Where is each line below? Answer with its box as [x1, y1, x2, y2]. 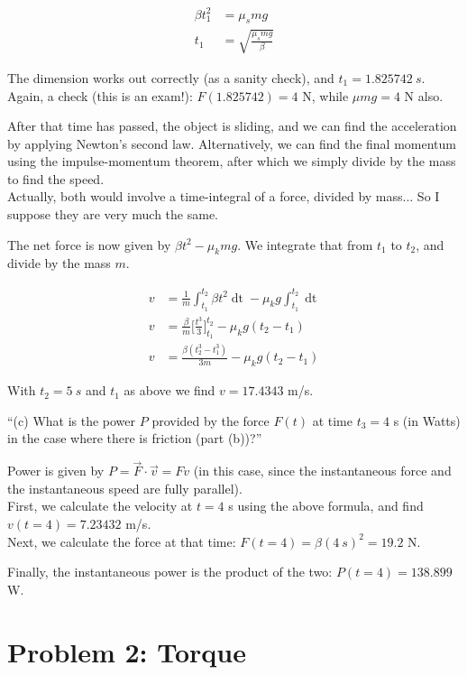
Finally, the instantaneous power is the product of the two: [7, 562, 333, 581]
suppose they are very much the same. [7, 205, 218, 224]
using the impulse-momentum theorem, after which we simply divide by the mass [7, 152, 456, 171]
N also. [404, 86, 444, 105]
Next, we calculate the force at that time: [7, 532, 236, 550]
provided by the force [151, 411, 270, 430]
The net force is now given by [7, 235, 171, 254]
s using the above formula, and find [228, 496, 424, 515]
